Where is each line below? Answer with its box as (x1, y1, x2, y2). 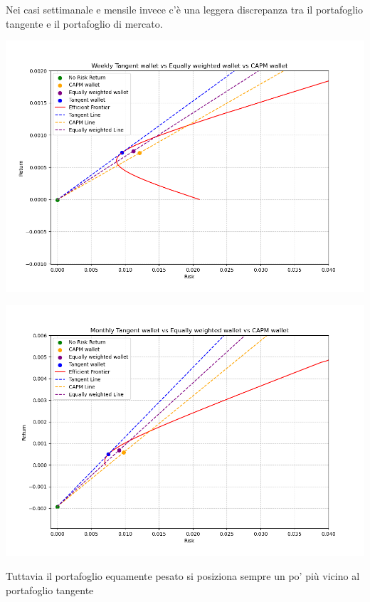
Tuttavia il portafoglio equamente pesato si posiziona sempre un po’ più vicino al (6, 568, 360, 583)
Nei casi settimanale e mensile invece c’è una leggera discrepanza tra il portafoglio (6, 2, 364, 16)
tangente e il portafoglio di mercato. (6, 16, 163, 31)
